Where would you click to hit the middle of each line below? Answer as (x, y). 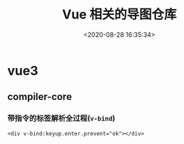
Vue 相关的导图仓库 (119, 15)
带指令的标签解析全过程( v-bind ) (61, 118)
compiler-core (40, 97)
